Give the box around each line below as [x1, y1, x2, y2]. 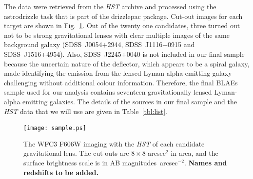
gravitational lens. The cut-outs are [23, 148, 129, 158]
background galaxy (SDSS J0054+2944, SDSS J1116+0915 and [4, 39, 195, 49]
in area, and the [171, 148, 218, 158]
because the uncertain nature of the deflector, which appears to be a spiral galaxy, [4, 58, 250, 68]
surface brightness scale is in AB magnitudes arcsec [23, 157, 178, 167]
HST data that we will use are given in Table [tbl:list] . [4, 106, 167, 116]
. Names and [184, 157, 227, 167]
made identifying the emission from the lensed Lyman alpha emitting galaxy [4, 68, 232, 78]
